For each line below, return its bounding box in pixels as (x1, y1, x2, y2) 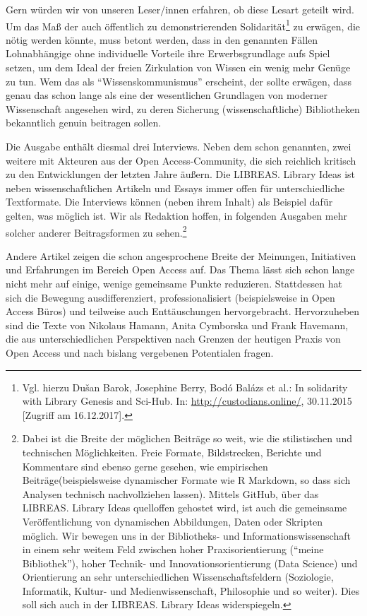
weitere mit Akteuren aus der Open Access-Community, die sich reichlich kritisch (6, 153, 356, 167)
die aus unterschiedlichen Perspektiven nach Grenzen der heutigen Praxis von (6, 331, 341, 346)
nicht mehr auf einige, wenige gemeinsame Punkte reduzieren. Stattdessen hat (6, 276, 342, 290)
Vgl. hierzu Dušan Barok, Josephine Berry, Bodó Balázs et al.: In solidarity (22, 379, 348, 394)
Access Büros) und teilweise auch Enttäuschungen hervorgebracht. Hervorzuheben (6, 304, 360, 319)
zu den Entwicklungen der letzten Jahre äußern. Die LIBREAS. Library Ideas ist (6, 167, 356, 182)
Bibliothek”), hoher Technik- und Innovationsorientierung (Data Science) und (22, 555, 358, 570)
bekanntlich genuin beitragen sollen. (6, 115, 162, 130)
